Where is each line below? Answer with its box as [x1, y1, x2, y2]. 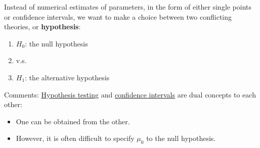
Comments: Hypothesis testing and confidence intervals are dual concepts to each [4, 89, 256, 100]
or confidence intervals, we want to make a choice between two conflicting [4, 11, 232, 22]
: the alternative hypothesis [25, 72, 110, 82]
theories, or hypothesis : [4, 21, 81, 32]
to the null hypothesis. [146, 133, 216, 143]
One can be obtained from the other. [16, 116, 130, 126]
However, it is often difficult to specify [16, 133, 135, 143]
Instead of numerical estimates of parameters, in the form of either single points [4, 2, 252, 12]
